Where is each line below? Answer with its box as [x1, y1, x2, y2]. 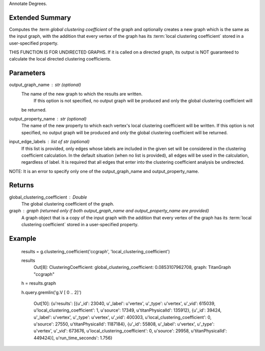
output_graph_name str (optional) [9, 82, 81, 88]
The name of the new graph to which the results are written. [21, 91, 143, 97]
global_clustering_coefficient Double [9, 194, 87, 200]
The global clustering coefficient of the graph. [21, 201, 115, 206]
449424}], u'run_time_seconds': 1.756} [33, 335, 113, 341]
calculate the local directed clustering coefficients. [9, 56, 111, 62]
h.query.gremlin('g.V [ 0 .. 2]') [21, 289, 82, 295]
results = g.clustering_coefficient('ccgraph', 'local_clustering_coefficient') [21, 248, 170, 254]
